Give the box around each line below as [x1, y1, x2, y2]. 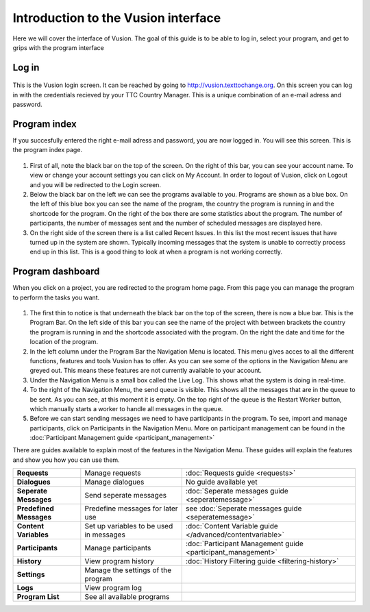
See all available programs [84, 592, 170, 602]
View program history [84, 556, 154, 566]
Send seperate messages [84, 491, 167, 500]
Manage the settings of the [84, 565, 172, 575]
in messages [84, 530, 126, 539]
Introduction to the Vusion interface [12, 10, 221, 25]
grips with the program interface [12, 43, 104, 51]
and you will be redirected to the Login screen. [29, 180, 161, 188]
